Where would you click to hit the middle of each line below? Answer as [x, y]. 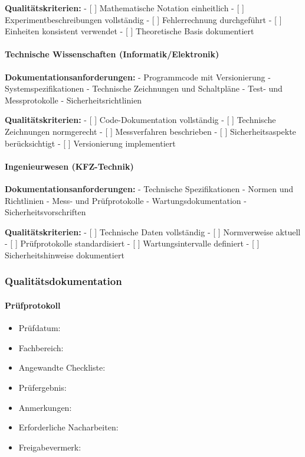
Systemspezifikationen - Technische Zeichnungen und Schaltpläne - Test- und [144, 88]
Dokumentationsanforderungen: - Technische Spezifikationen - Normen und [149, 188]
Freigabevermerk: [50, 447]
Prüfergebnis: [42, 387]
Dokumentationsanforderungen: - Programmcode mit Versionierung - [138, 77]
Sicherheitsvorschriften [45, 212]
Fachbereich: [41, 347]
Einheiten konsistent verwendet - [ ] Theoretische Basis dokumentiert [129, 31]
